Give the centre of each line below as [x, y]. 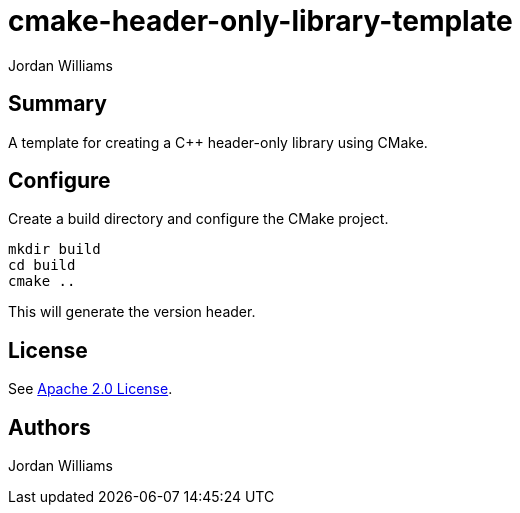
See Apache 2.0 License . [90, 389]
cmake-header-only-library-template [260, 21]
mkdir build [54, 249]
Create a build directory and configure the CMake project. [198, 219]
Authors [49, 427]
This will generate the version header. [132, 312]
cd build [42, 265]
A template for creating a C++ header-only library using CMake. [218, 142]
